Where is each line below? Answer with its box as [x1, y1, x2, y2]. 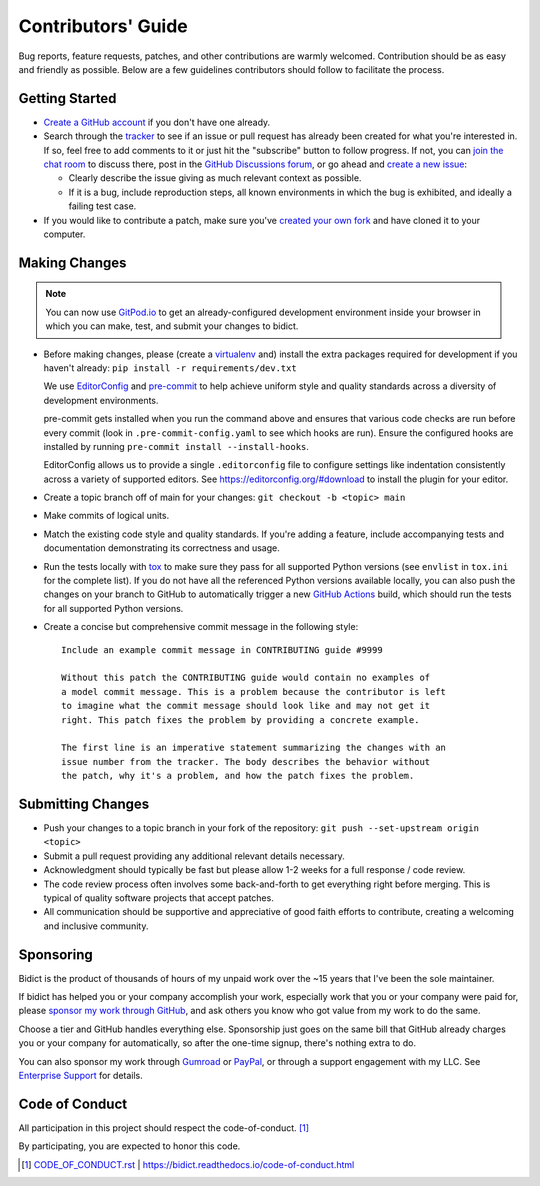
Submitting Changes [18, 795, 150, 812]
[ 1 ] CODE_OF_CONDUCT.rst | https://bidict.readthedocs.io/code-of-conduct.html [21, 1158, 355, 1170]
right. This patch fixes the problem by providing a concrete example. [61, 714, 420, 725]
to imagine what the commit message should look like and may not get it [61, 700, 431, 712]
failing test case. [68, 200, 137, 212]
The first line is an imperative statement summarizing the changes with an [61, 742, 447, 754]
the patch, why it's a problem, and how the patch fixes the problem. [61, 770, 415, 782]
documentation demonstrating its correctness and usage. [43, 542, 280, 554]
